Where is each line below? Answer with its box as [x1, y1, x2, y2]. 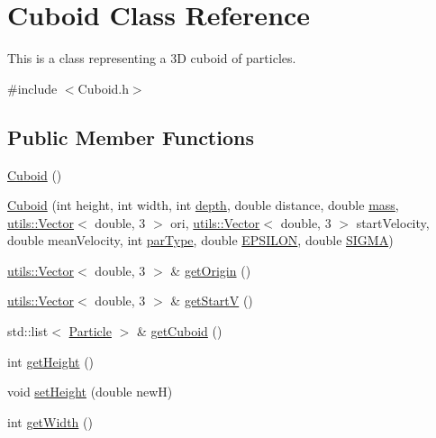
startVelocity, [356, 213, 430, 232]
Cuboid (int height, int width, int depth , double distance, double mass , [7, 196, 399, 214]
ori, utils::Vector [170, 213, 260, 232]
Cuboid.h [77, 78, 129, 97]
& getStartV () [170, 291, 253, 310]
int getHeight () [7, 351, 95, 370]
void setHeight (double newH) [7, 382, 173, 401]
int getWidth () [7, 412, 93, 431]
